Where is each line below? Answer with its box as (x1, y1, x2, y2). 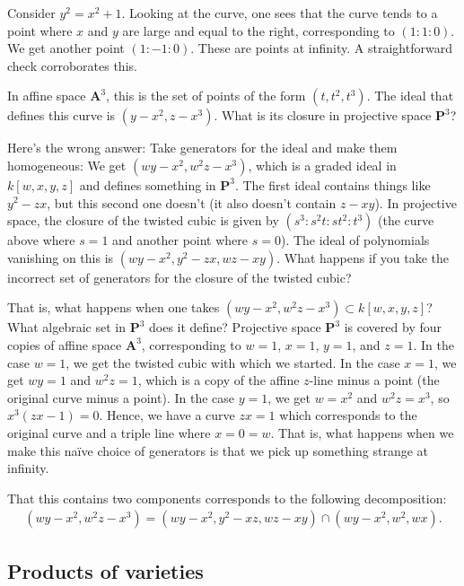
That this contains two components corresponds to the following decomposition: (7, 488, 447, 507)
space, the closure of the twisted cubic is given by (7, 211, 279, 230)
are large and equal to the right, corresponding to (122, 21, 395, 39)
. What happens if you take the (276, 248, 450, 267)
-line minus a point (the (309, 371, 440, 389)
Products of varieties (7, 556, 204, 584)
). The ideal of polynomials (280, 231, 430, 249)
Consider (7, 4, 56, 22)
